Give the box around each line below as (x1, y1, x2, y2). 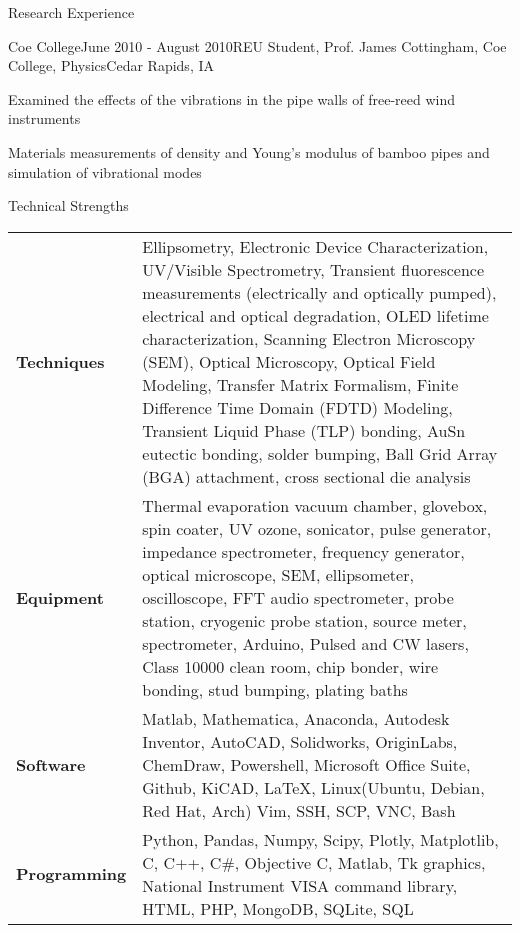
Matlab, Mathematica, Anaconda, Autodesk (142, 706, 450, 730)
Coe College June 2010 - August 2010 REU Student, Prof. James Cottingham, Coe (8, 35, 507, 56)
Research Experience (8, 2, 135, 22)
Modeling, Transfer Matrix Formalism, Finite (142, 372, 459, 396)
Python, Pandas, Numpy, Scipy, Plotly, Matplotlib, (142, 827, 499, 851)
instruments (8, 108, 81, 129)
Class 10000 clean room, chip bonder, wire (142, 654, 439, 678)
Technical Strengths (8, 195, 129, 216)
